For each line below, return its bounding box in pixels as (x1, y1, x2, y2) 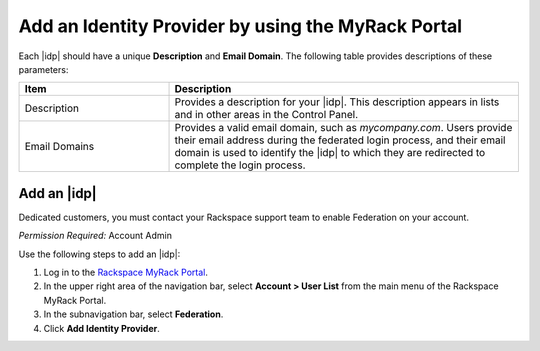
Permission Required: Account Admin (18, 230, 172, 242)
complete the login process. (174, 158, 306, 172)
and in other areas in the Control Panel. (174, 108, 359, 122)
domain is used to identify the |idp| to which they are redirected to (174, 146, 486, 160)
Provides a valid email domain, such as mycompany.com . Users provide (174, 121, 513, 135)
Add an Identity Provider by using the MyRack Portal (18, 15, 463, 37)
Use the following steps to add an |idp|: (18, 248, 181, 260)
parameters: (18, 63, 69, 75)
